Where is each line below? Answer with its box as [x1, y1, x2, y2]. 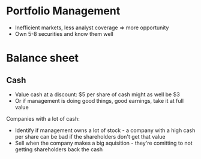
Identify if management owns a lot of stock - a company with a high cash [14, 127, 196, 134]
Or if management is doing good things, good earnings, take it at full [14, 97, 184, 104]
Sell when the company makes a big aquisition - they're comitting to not [14, 139, 193, 146]
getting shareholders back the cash [14, 145, 103, 153]
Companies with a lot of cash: [6, 115, 80, 122]
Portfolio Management [6, 4, 121, 18]
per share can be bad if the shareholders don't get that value [14, 133, 166, 140]
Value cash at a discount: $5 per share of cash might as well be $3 [14, 91, 180, 98]
